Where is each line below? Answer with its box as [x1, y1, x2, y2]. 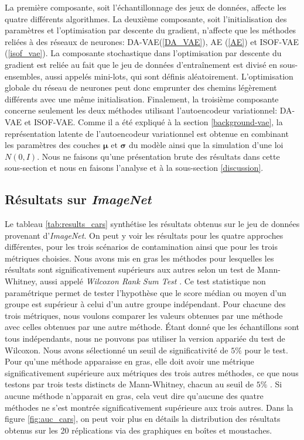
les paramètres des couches [5, 139, 101, 151]
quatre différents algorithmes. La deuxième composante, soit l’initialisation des [5, 12, 287, 25]
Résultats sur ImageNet [5, 190, 152, 208]
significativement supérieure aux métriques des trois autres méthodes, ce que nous [5, 366, 299, 379]
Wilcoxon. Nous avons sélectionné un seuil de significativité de [5, 343, 228, 356]
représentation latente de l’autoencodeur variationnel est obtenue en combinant [5, 127, 289, 139]
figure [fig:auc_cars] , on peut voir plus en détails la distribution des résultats [5, 412, 281, 425]
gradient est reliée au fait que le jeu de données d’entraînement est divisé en [5, 58, 278, 70]
